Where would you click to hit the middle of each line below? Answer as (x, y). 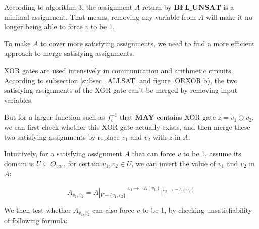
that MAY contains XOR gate (168, 117)
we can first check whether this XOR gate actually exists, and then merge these (127, 126)
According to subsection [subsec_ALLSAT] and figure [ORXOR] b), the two (121, 80)
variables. (19, 100)
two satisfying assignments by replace (62, 136)
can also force (113, 210)
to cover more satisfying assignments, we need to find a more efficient (148, 43)
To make (17, 43)
